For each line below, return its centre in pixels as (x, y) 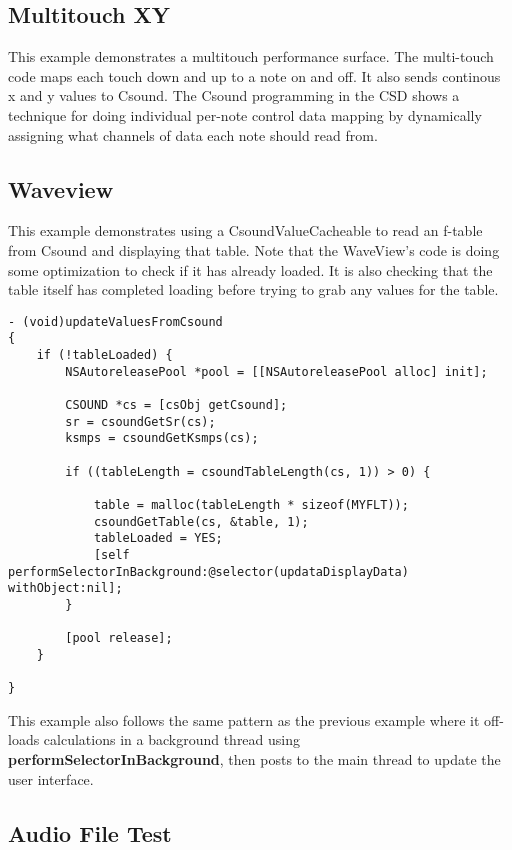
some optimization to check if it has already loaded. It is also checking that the (250, 269)
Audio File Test (90, 832)
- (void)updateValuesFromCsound (115, 321)
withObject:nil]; (65, 588)
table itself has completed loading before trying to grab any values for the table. (253, 289)
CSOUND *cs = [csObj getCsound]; (176, 405)
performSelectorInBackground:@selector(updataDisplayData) (208, 571)
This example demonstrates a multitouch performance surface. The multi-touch (251, 56)
